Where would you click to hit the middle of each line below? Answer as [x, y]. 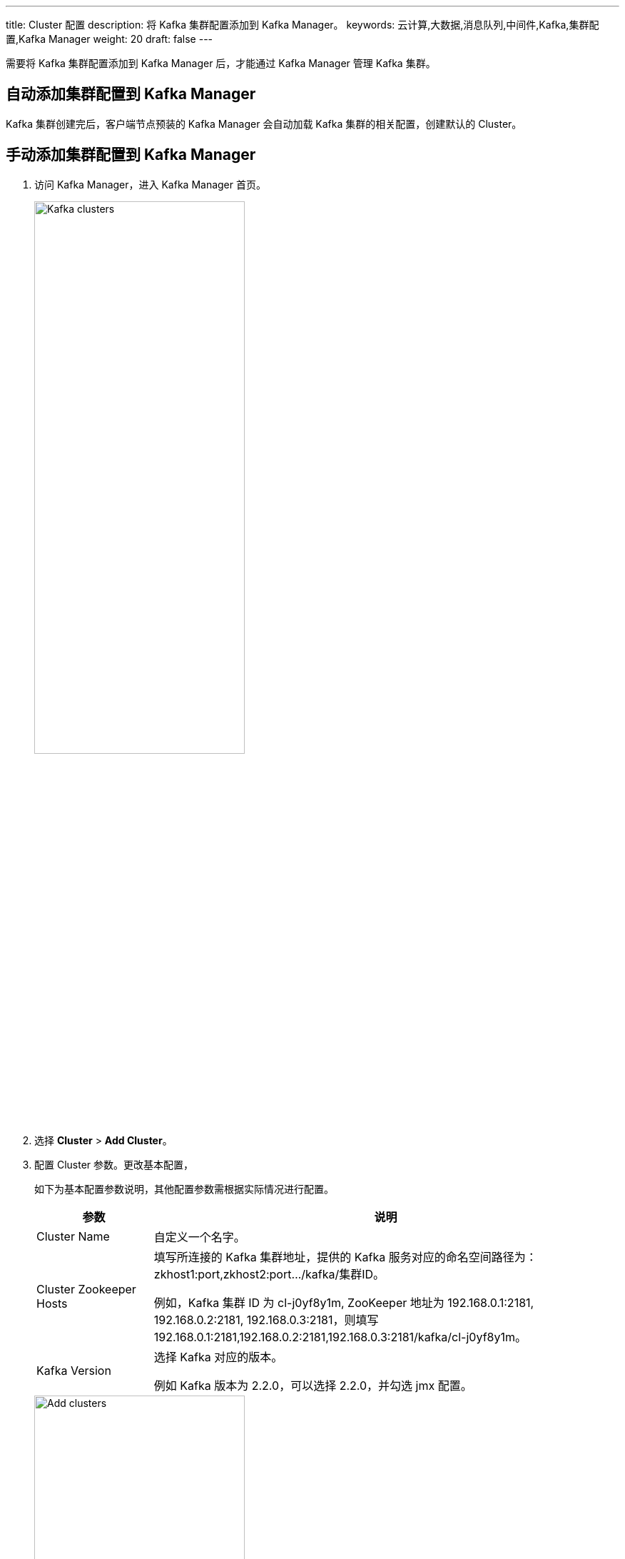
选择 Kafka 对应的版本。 [218, 1357]
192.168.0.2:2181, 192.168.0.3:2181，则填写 [266, 1320]
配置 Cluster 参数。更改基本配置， [114, 1164]
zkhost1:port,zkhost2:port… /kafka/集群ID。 [269, 1274]
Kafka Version [74, 1370]
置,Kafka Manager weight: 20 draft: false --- [110, 39]
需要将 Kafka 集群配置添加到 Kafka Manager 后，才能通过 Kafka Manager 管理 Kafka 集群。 [221, 63]
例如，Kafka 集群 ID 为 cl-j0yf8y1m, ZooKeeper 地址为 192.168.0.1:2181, [344, 1302]
